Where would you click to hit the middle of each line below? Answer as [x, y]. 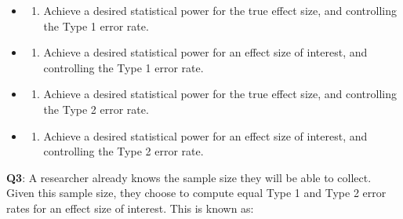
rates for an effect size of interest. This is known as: [130, 208]
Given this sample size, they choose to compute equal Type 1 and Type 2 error [196, 193]
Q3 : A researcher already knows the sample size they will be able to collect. [189, 177]
